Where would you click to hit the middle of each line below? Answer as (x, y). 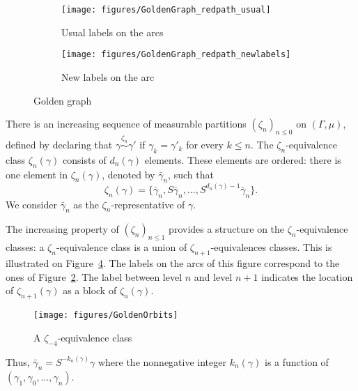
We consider (32, 204)
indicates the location (307, 276)
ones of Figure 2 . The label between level (94, 276)
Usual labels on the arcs (112, 32)
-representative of (148, 204)
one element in (37, 174)
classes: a (25, 247)
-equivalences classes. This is (271, 247)
